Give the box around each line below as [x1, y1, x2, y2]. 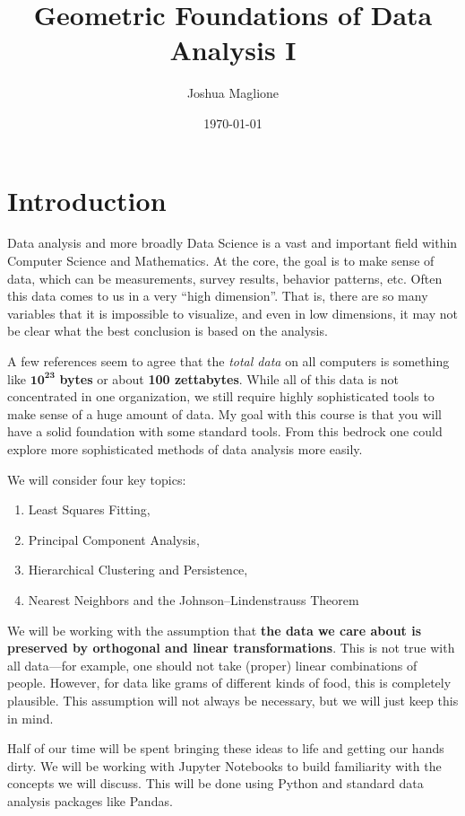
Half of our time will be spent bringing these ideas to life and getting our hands [7, 739, 444, 758]
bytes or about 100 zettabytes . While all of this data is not [59, 369, 400, 388]
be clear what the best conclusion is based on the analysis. [7, 321, 328, 340]
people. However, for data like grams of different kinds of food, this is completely [7, 673, 452, 692]
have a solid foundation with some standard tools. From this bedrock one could [7, 422, 443, 441]
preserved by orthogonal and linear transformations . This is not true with [7, 638, 455, 657]
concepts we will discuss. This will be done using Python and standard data [7, 774, 424, 793]
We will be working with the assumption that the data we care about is [7, 620, 422, 639]
